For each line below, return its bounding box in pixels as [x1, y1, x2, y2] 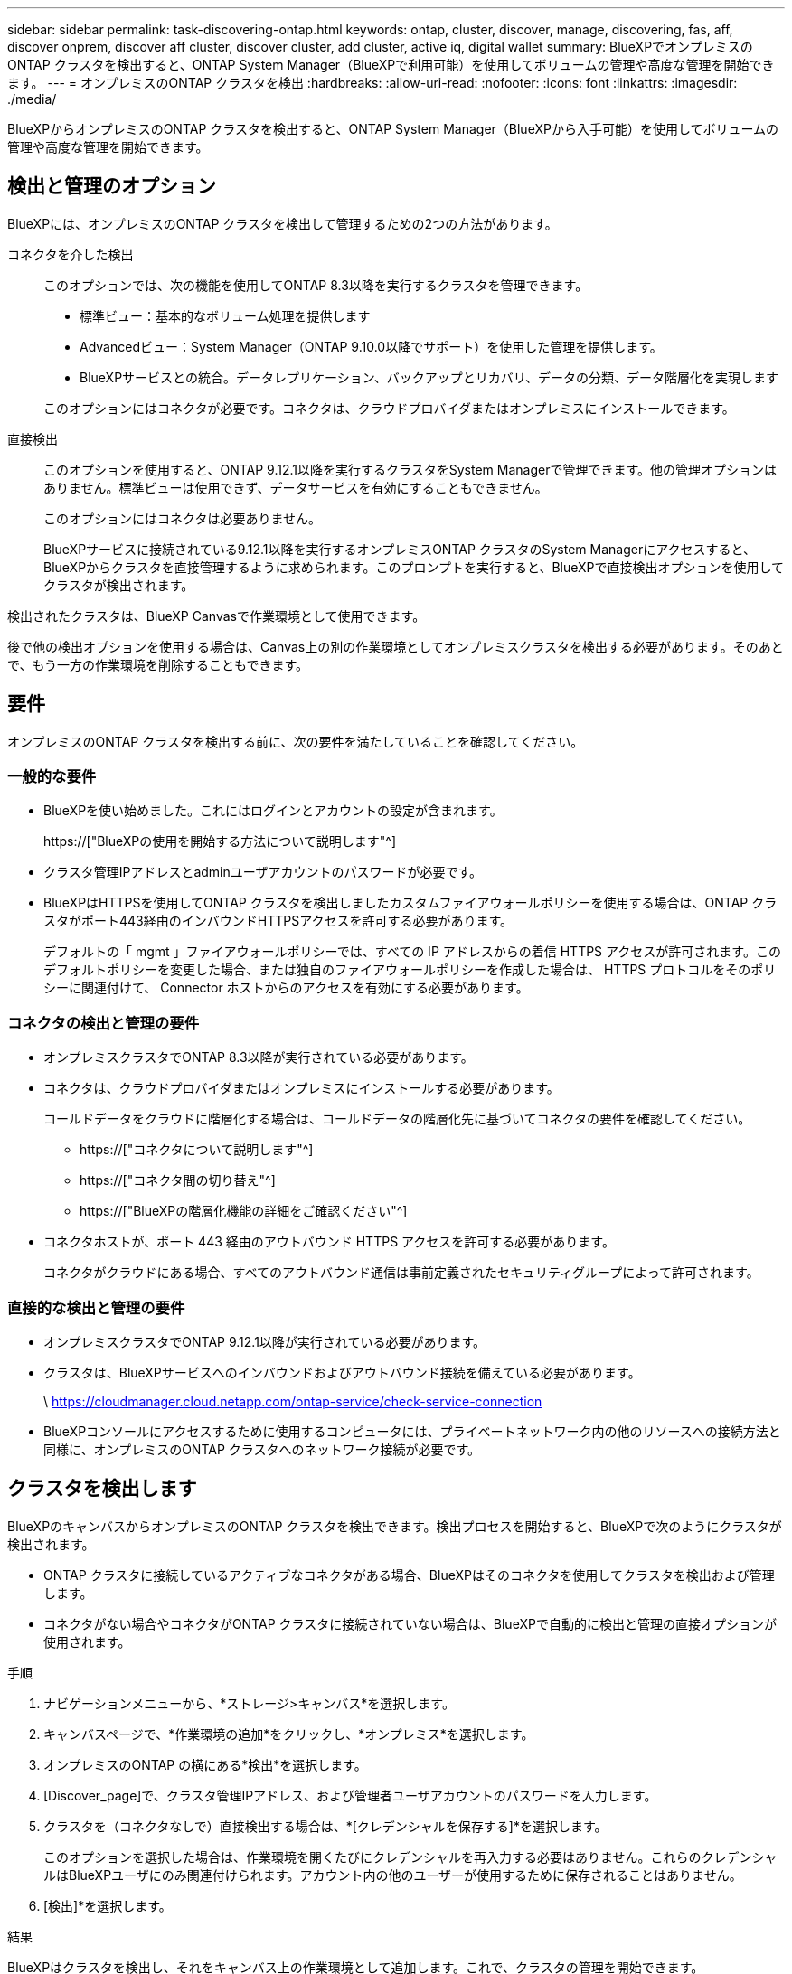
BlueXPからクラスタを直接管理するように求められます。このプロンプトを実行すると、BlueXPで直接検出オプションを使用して [43, 559, 785, 575]
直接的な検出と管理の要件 [7, 1298, 185, 1317]
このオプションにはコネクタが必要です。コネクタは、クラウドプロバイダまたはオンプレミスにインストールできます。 [43, 399, 735, 416]
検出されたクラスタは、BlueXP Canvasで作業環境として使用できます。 [7, 607, 426, 624]
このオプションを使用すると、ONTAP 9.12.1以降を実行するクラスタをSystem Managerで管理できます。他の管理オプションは [43, 461, 778, 477]
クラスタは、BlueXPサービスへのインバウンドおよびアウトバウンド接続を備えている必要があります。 [43, 1364, 641, 1380]
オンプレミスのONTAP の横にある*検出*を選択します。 [43, 1756, 367, 1772]
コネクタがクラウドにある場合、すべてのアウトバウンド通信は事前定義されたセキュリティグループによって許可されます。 [43, 1264, 759, 1281]
